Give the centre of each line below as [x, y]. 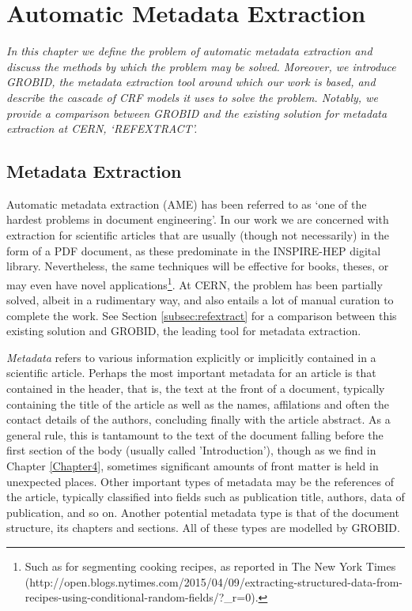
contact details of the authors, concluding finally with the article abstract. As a [198, 419]
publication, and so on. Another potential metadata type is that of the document [203, 512]
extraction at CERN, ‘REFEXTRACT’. [102, 128]
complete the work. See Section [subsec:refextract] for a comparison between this [202, 315]
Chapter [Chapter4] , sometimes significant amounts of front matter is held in [193, 466]
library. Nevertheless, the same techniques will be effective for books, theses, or [198, 266]
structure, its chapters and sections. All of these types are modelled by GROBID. [203, 528]
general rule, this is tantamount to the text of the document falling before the [195, 434]
